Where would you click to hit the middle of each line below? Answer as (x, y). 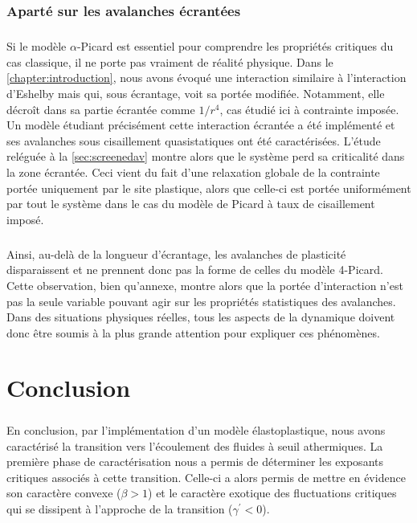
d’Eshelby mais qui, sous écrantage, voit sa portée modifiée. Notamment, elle (196, 93)
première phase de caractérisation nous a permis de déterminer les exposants (195, 462)
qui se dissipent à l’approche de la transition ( (120, 509)
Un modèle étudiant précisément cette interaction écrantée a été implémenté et (201, 125)
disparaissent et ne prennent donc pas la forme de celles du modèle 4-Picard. (195, 270)
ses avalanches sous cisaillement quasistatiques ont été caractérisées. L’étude (194, 140)
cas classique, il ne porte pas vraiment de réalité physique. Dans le (170, 61)
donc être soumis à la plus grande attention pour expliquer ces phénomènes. (193, 332)
